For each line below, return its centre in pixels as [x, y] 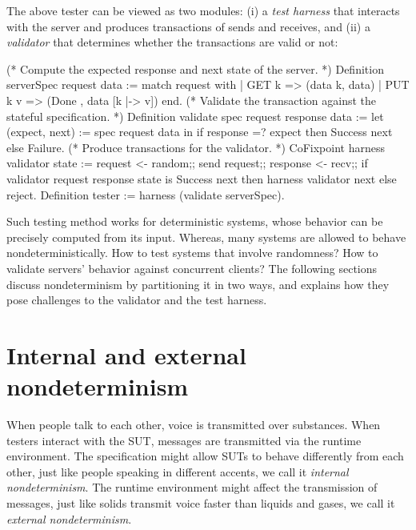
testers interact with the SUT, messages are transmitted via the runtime [184, 440]
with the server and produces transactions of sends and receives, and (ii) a [188, 26]
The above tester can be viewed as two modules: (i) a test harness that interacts [203, 10]
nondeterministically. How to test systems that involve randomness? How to [192, 253]
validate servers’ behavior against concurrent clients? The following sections [192, 268]
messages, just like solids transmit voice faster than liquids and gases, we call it [201, 502]
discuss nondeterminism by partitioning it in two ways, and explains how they [198, 284]
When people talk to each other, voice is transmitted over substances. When [194, 424]
